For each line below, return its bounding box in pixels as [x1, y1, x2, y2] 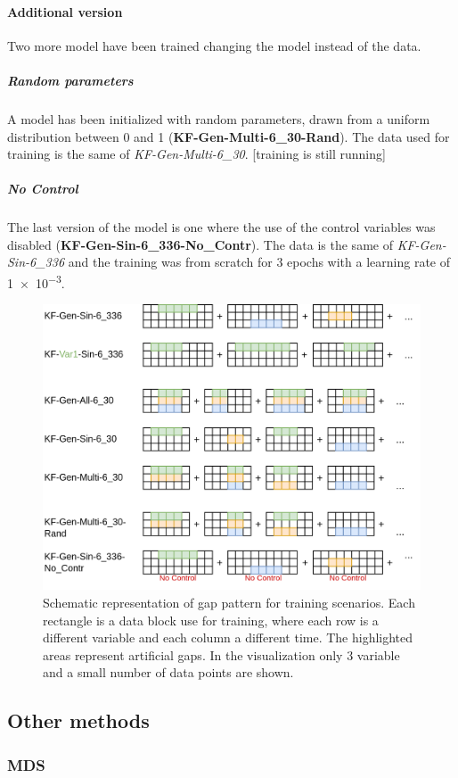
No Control [7, 179, 78, 198]
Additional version [7, 2, 123, 21]
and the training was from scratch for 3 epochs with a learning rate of [68, 252, 450, 271]
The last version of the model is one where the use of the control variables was [7, 218, 436, 236]
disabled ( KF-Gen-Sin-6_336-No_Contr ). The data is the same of [7, 235, 393, 253]
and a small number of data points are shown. [43, 663, 294, 682]
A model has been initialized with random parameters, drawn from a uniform [7, 109, 430, 128]
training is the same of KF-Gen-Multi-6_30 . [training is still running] [7, 145, 386, 163]
